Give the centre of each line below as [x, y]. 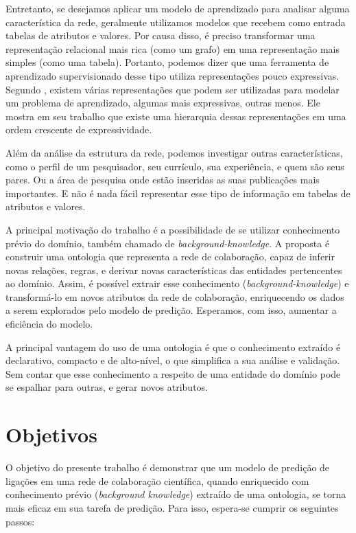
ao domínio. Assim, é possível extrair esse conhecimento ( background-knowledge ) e [177, 283]
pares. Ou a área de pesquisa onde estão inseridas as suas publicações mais [163, 180]
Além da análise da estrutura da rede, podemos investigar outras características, [174, 152]
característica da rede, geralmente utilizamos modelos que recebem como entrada [176, 22]
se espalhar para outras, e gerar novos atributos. [107, 387]
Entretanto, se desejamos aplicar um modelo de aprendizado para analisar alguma [178, 8]
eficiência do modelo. [49, 324]
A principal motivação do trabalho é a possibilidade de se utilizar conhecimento [173, 229]
